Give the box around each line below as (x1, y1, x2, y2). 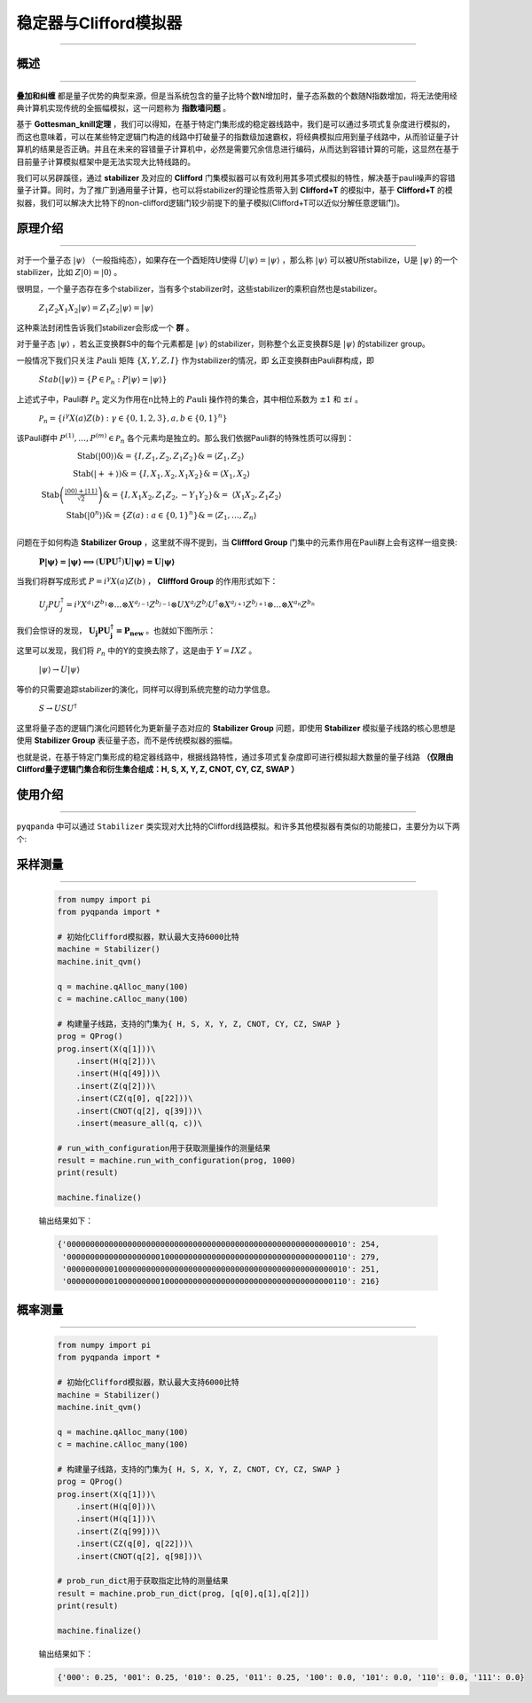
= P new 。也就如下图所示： (115, 626, 216, 638)
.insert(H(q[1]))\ (75, 1514, 156, 1524)
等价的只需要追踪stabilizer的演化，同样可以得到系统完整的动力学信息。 (16, 683, 275, 694)
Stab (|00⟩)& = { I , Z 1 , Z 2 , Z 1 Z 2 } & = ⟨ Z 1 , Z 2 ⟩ (76, 451, 245, 463)
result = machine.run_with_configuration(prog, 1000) (57, 1155, 296, 1166)
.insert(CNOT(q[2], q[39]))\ (75, 1106, 203, 1116)
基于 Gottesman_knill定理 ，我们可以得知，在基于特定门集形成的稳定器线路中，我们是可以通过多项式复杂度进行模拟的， (16, 119, 456, 130)
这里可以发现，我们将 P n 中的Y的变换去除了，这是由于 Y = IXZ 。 (16, 644, 257, 658)
